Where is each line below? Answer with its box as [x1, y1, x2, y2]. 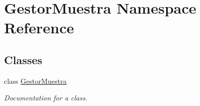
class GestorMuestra [4, 75, 67, 86]
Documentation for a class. [4, 92, 87, 103]
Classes [4, 51, 42, 67]
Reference [4, 17, 74, 38]
